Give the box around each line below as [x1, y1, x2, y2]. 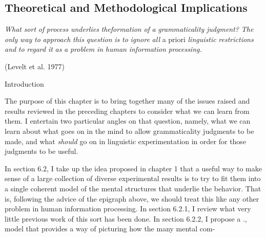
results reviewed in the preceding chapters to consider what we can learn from [5, 105, 250, 116]
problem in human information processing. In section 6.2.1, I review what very [5, 203, 251, 214]
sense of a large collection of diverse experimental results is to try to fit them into [5, 173, 261, 184]
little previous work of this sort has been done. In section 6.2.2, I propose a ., [5, 213, 247, 224]
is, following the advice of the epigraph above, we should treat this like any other [5, 193, 259, 204]
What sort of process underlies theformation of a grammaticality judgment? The [5, 24, 254, 34]
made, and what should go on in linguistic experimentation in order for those [5, 135, 247, 146]
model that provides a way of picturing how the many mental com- [5, 223, 215, 234]
